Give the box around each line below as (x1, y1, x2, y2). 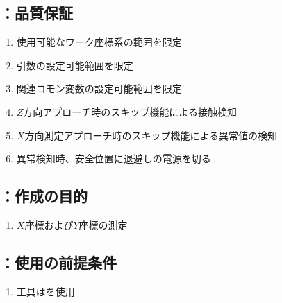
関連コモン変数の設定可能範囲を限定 (16, 81, 182, 96)
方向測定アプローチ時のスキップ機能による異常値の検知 (24, 128, 277, 142)
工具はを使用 (16, 284, 75, 298)
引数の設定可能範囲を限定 (16, 58, 133, 72)
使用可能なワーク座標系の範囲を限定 (16, 35, 182, 49)
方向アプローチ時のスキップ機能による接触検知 (23, 104, 237, 119)
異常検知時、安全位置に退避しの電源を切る (16, 151, 211, 166)
